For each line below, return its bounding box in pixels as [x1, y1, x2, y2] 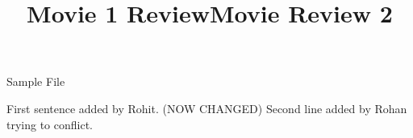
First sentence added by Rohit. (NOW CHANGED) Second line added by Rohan [6, 99, 407, 116]
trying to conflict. [6, 116, 94, 132]
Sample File [6, 73, 65, 90]
